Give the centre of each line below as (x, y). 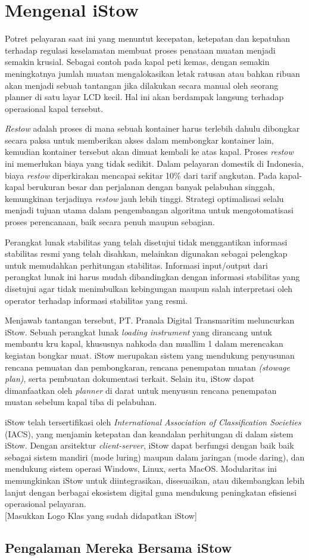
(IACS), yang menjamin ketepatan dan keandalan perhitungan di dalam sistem (149, 433)
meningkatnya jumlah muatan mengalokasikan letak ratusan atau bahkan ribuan (152, 73)
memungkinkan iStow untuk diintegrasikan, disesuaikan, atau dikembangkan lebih (155, 480)
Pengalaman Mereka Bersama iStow (118, 547)
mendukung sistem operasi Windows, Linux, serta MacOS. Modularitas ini (141, 469)
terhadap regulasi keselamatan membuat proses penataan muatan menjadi (140, 50)
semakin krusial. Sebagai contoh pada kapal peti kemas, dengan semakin (137, 62)
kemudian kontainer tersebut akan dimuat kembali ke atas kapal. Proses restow (149, 152)
